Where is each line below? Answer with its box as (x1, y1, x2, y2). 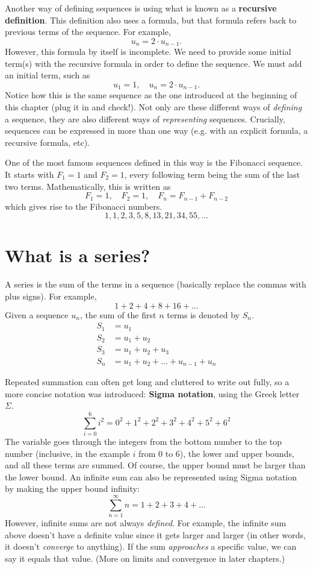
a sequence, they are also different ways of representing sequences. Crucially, (5, 112, 285, 125)
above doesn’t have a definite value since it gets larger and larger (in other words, (5, 528, 306, 541)
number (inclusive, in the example (5, 447, 130, 459)
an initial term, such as (5, 69, 90, 81)
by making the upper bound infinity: (5, 482, 140, 495)
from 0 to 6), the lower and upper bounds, (138, 447, 294, 459)
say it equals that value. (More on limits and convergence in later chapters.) (5, 552, 285, 564)
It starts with (5, 168, 54, 181)
